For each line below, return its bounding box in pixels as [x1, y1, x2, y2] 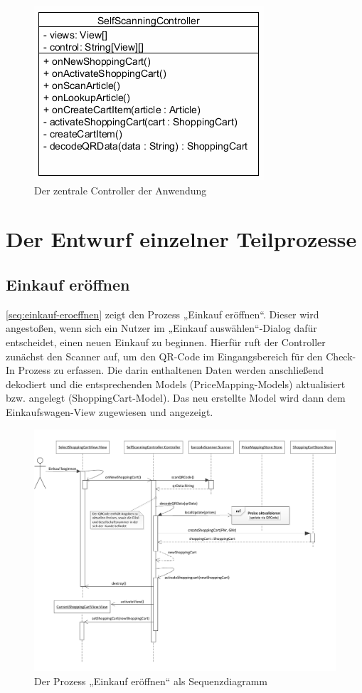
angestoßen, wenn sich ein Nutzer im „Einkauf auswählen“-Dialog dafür [6, 321, 317, 335]
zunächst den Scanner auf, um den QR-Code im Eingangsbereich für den [6, 348, 323, 363]
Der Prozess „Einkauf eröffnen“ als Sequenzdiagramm [34, 674, 268, 689]
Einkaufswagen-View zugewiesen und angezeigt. [6, 404, 213, 419]
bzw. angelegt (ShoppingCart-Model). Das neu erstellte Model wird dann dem [6, 390, 346, 405]
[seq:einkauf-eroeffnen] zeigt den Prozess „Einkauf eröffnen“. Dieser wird [6, 306, 319, 321]
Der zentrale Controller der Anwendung [34, 182, 207, 197]
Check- [326, 348, 356, 363]
